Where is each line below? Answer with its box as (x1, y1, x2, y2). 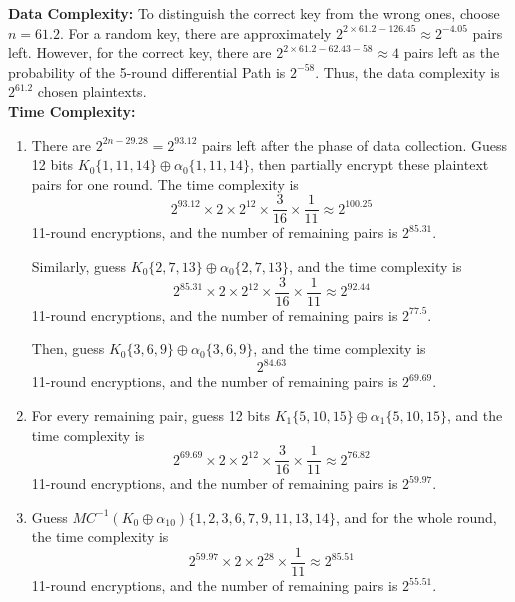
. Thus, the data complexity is (315, 61, 500, 82)
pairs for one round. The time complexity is (31, 173, 299, 194)
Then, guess (31, 338, 105, 359)
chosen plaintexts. (37, 81, 147, 102)
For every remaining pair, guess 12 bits (31, 404, 270, 425)
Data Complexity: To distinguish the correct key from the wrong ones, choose (8, 3, 500, 23)
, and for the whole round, (336, 506, 497, 527)
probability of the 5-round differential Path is (8, 61, 286, 82)
